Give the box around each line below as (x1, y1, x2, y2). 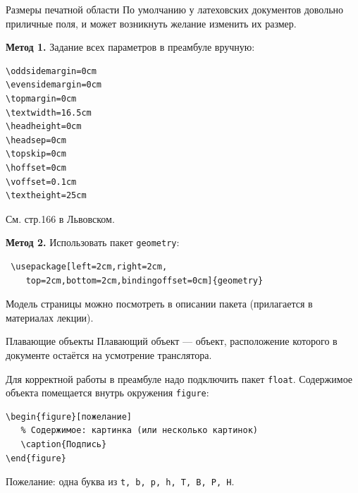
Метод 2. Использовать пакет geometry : (6, 235, 180, 250)
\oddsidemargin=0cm (6, 66, 97, 76)
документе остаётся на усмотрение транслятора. (6, 347, 212, 362)
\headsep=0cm (6, 135, 66, 145)
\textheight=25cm (6, 190, 87, 201)
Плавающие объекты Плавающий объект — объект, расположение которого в (6, 334, 338, 348)
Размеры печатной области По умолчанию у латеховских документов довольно (6, 2, 344, 16)
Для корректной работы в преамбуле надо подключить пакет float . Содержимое (6, 371, 353, 386)
